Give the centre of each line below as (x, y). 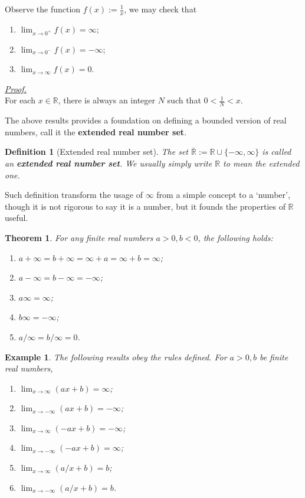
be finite (274, 357)
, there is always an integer (107, 100)
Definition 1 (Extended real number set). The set (97, 152)
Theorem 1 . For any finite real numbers (79, 237)
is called (277, 152)
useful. (17, 218)
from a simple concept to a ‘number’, (223, 195)
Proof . (16, 88)
